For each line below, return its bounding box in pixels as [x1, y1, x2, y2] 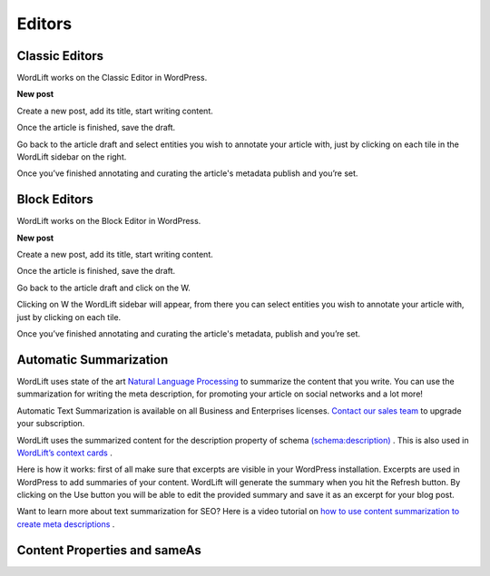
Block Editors [16, 191, 94, 208]
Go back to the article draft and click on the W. [16, 282, 191, 293]
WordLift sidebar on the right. [16, 151, 127, 162]
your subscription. [16, 418, 85, 429]
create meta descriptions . [16, 518, 115, 530]
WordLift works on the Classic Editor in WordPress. [16, 73, 208, 83]
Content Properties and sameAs [16, 542, 201, 558]
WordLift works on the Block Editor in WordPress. [16, 216, 201, 227]
